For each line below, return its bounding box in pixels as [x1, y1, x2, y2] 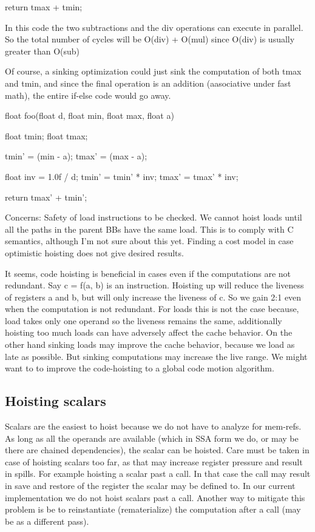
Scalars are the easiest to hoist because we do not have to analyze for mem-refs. [5, 420, 302, 433]
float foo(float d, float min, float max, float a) [5, 109, 174, 122]
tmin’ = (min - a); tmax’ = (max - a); [5, 150, 147, 162]
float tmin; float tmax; [5, 129, 88, 142]
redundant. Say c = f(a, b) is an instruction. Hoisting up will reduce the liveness [5, 279, 304, 291]
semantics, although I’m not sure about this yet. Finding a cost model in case [5, 234, 294, 247]
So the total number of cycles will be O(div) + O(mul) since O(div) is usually [5, 33, 295, 45]
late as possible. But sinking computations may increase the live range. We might [5, 350, 308, 362]
